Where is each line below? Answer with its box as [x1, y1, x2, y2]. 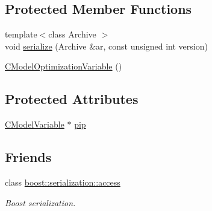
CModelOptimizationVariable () [5, 60, 122, 73]
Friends [5, 148, 52, 166]
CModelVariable [5, 118, 64, 131]
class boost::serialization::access [5, 175, 120, 188]
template [5, 28, 37, 41]
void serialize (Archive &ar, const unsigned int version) [5, 39, 208, 52]
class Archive [48, 28, 96, 41]
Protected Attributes [5, 89, 139, 108]
